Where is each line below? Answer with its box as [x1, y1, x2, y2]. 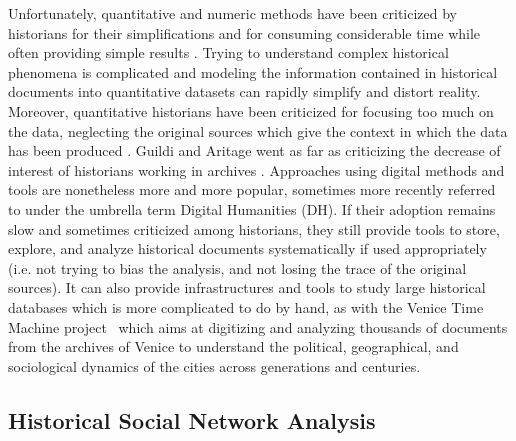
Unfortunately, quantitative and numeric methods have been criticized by [8, 3, 458, 23]
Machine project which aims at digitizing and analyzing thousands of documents [8, 316, 508, 337]
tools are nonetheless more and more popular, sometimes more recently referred [8, 179, 496, 200]
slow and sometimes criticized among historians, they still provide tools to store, [8, 218, 500, 239]
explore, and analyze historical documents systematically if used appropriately [8, 238, 487, 259]
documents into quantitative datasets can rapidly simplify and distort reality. [8, 81, 481, 102]
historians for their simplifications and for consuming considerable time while [8, 22, 481, 43]
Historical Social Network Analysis [8, 404, 376, 435]
